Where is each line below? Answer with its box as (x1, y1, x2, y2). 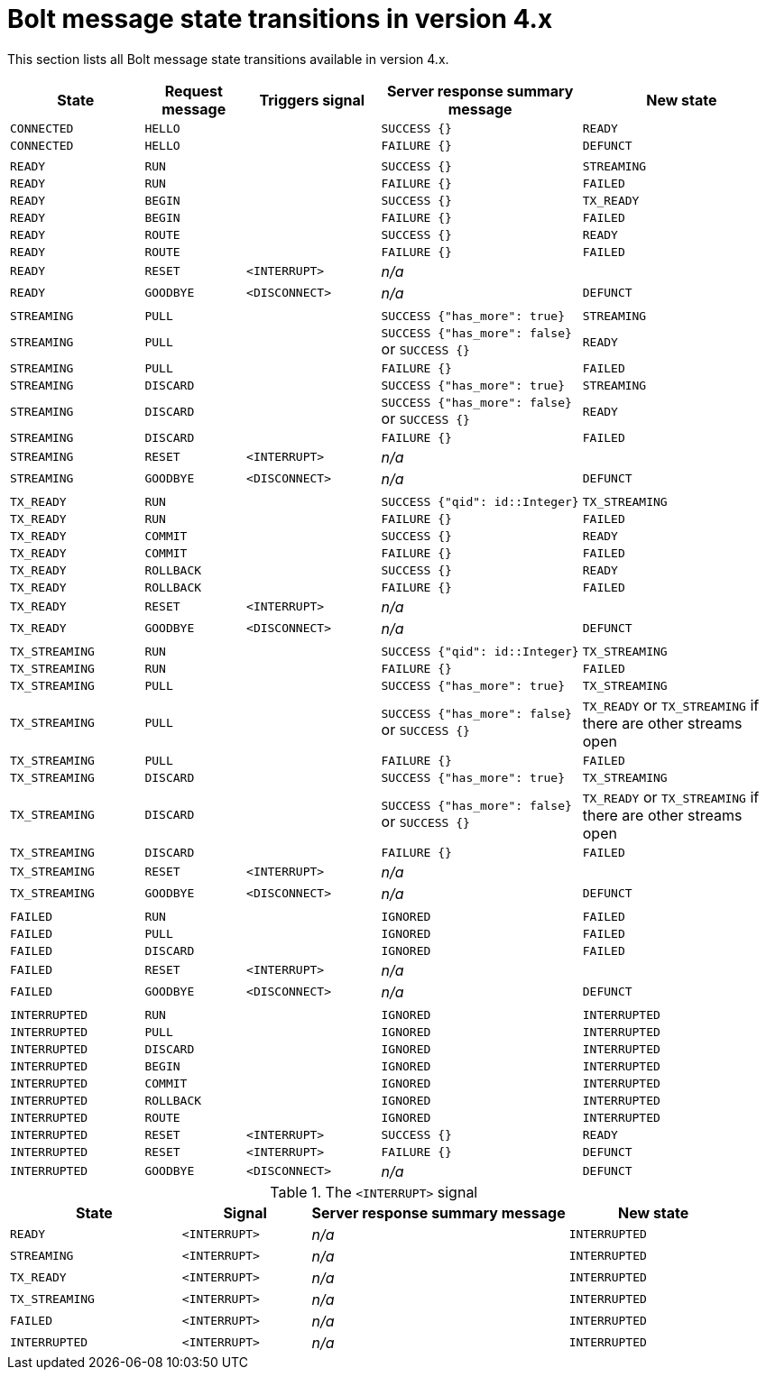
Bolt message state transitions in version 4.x (7, 4, 553, 34)
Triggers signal (259, 90, 365, 109)
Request (164, 81, 223, 100)
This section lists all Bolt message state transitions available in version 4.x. (7, 50, 449, 67)
